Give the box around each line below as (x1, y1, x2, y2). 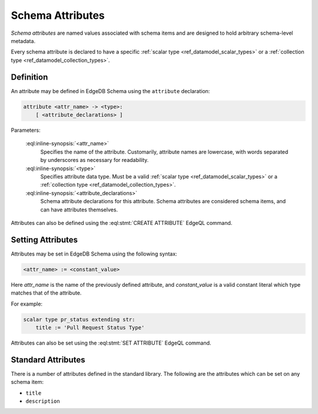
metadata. (11, 37, 35, 44)
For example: (11, 300, 43, 307)
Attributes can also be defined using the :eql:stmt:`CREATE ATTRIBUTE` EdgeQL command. (11, 219, 233, 226)
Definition (11, 72, 48, 82)
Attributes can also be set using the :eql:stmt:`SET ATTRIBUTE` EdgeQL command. (11, 339, 211, 346)
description (25, 398, 60, 405)
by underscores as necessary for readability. (40, 157, 149, 164)
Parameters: (11, 127, 41, 134)
